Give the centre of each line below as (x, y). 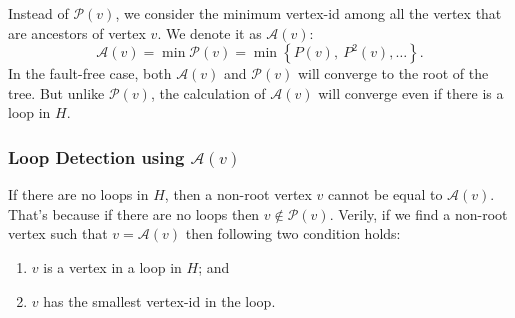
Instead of (38, 13)
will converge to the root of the (393, 73)
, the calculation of (208, 92)
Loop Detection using (96, 156)
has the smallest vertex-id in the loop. (159, 300)
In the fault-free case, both (90, 73)
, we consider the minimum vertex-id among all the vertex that (308, 13)
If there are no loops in (78, 194)
